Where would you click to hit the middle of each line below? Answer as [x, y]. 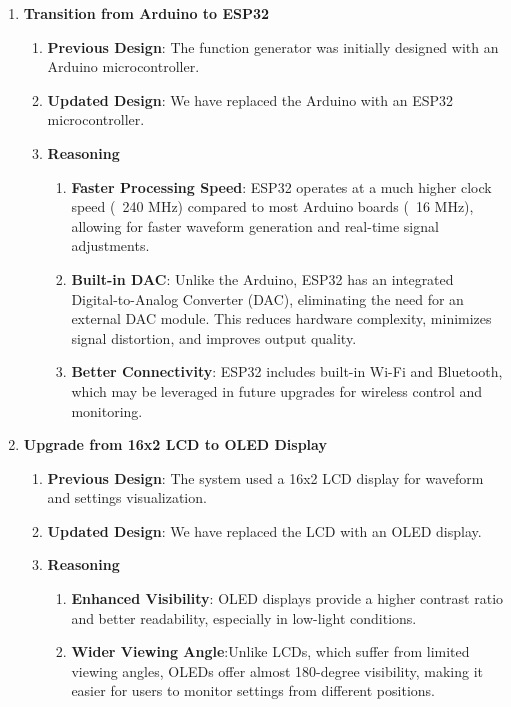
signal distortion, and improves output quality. [214, 337]
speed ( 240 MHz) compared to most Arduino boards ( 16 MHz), [272, 206]
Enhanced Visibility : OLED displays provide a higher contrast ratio [287, 598]
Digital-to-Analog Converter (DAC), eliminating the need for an [267, 298]
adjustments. [110, 245]
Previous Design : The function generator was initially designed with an [273, 46]
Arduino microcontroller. [123, 66]
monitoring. [107, 410]
